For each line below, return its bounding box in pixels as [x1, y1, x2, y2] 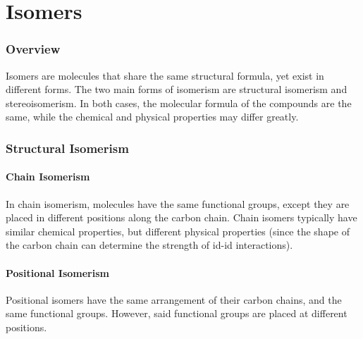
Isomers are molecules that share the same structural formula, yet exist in [6, 68, 324, 82]
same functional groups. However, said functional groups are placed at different [6, 306, 347, 321]
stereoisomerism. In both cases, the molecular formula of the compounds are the [6, 95, 352, 110]
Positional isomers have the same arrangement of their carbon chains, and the [6, 292, 342, 307]
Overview [6, 40, 61, 58]
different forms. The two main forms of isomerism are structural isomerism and [6, 82, 347, 97]
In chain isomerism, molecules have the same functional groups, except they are [6, 196, 350, 211]
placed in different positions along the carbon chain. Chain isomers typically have [6, 210, 357, 225]
